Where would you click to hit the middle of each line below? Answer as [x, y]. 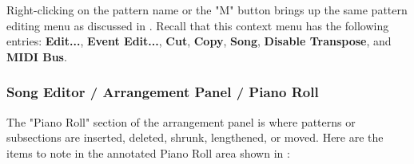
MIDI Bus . [37, 56]
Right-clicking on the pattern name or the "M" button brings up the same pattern [207, 10]
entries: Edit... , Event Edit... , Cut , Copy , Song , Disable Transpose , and [199, 41]
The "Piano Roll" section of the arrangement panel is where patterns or [181, 121]
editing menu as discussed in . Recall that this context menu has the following [198, 25]
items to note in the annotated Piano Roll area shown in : [148, 152]
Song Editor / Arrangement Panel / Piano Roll [163, 92]
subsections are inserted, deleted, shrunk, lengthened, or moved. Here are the [195, 137]
